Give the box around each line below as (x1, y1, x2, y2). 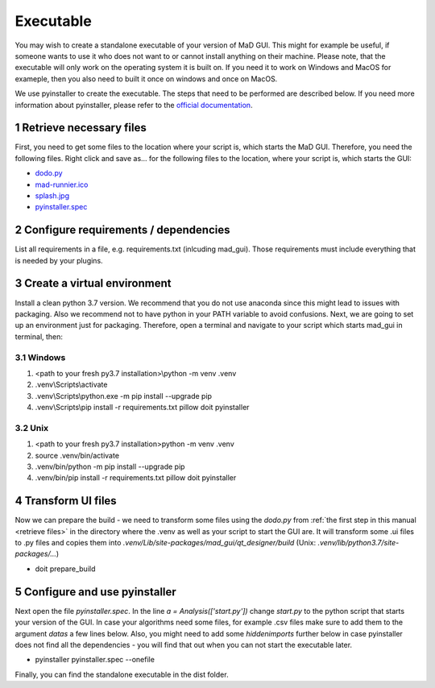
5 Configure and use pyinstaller (14, 585, 176, 599)
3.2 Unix (14, 422, 48, 433)
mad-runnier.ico (35, 180, 89, 189)
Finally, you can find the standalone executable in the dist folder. (14, 669, 229, 679)
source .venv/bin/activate (35, 450, 120, 460)
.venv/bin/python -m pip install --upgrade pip (35, 462, 185, 471)
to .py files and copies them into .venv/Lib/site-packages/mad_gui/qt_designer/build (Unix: (14, 538, 317, 548)
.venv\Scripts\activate (35, 379, 108, 390)
